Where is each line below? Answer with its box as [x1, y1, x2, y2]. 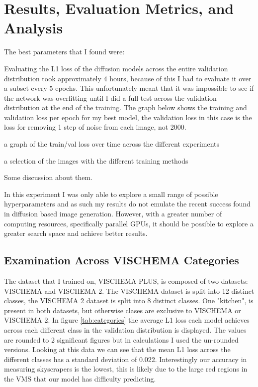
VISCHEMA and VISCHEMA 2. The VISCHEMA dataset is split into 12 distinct [4, 285, 255, 296]
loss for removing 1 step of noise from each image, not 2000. [4, 122, 186, 132]
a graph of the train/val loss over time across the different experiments [4, 139, 220, 149]
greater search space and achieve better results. [4, 228, 148, 238]
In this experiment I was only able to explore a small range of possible [4, 189, 218, 199]
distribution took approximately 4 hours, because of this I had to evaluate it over [4, 73, 252, 83]
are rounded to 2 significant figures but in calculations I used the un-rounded [4, 334, 239, 345]
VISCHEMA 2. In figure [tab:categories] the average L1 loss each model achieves [4, 315, 250, 325]
